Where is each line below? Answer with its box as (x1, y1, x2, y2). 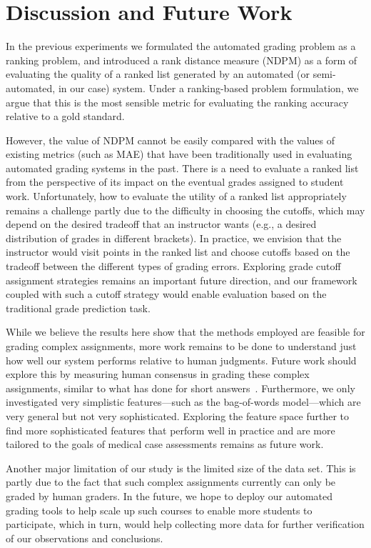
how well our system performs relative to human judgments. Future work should (6, 352, 357, 367)
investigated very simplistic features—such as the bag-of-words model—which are (6, 394, 361, 409)
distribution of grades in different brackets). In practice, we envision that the (6, 230, 342, 245)
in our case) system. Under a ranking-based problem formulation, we (58, 80, 359, 95)
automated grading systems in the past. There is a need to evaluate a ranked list (6, 160, 359, 175)
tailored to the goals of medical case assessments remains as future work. (6, 437, 324, 452)
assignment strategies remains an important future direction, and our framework (6, 272, 357, 287)
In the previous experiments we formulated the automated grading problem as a (6, 39, 356, 54)
